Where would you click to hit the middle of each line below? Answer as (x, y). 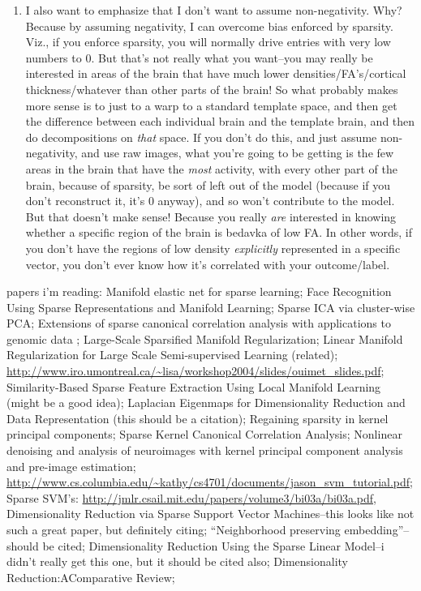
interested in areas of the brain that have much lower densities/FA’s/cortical (216, 73)
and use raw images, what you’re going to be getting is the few (238, 153)
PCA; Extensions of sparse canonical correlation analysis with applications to (199, 323)
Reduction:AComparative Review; (91, 577)
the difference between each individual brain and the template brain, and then (220, 121)
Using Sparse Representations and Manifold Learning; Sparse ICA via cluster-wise (211, 307)
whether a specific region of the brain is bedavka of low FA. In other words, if (219, 232)
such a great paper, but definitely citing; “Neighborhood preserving (174, 529)
